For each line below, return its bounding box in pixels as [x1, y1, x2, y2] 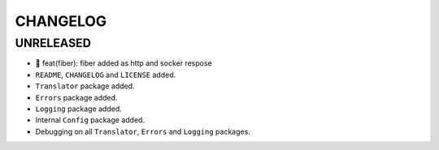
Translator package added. [35, 81, 135, 91]
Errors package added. [35, 92, 118, 102]
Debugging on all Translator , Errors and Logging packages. [35, 126, 251, 136]
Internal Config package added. [35, 115, 146, 125]
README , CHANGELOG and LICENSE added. [35, 70, 176, 79]
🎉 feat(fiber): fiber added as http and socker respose [35, 58, 212, 68]
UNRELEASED [15, 36, 91, 50]
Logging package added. [35, 104, 122, 114]
